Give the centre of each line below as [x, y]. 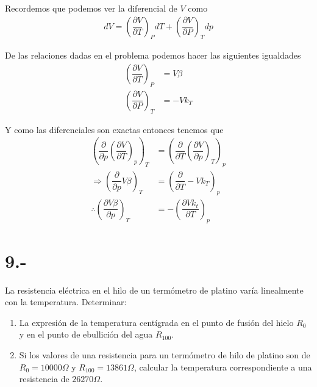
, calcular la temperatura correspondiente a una [223, 367]
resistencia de [44, 379]
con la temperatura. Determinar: [66, 302]
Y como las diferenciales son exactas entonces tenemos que [114, 129]
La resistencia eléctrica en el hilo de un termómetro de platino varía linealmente [154, 290]
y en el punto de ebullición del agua [86, 334]
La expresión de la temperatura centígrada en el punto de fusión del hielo [156, 322]
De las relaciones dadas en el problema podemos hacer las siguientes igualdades [153, 55]
